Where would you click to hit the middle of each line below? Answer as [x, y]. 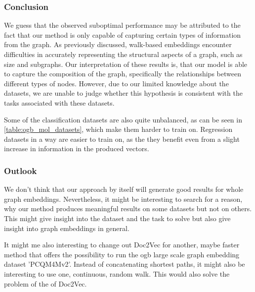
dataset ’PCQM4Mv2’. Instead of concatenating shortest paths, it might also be [125, 264]
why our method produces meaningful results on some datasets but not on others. [128, 208]
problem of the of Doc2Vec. [45, 283]
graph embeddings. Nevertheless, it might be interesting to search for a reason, [123, 199]
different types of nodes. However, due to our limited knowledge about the [116, 83]
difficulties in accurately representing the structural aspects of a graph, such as [123, 54]
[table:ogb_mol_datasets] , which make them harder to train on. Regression [118, 129]
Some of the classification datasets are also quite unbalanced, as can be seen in [123, 119]
